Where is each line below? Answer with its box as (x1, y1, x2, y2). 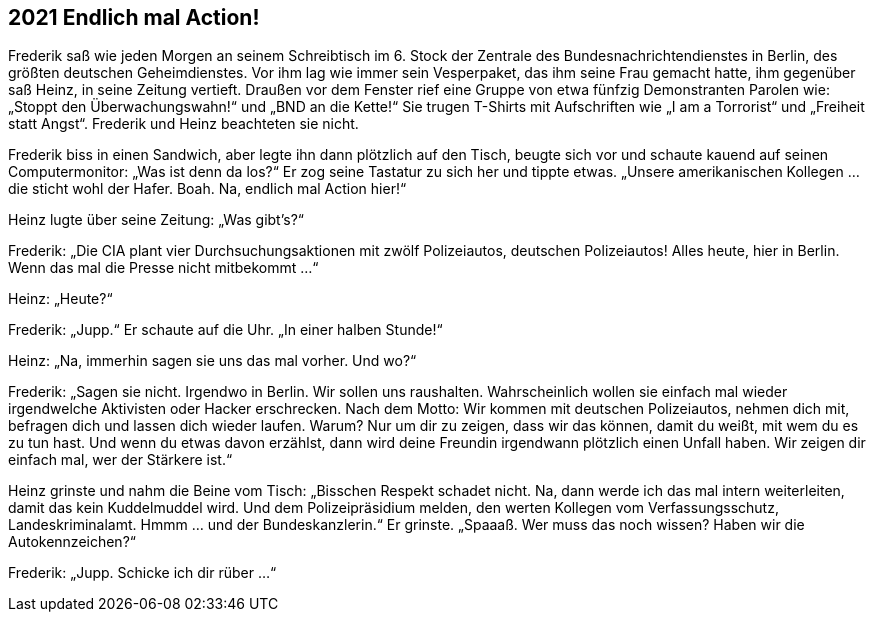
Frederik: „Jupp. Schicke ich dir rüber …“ (8, 564, 277, 582)
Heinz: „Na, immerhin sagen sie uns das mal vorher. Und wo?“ (8, 352, 417, 370)
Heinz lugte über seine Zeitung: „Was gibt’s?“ (8, 211, 304, 229)
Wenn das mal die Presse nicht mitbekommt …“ (8, 259, 319, 277)
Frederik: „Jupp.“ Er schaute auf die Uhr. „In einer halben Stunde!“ (8, 321, 443, 339)
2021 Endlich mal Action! (8, 5, 260, 30)
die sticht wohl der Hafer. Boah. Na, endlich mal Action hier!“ (8, 180, 407, 198)
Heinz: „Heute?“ (8, 290, 113, 308)
